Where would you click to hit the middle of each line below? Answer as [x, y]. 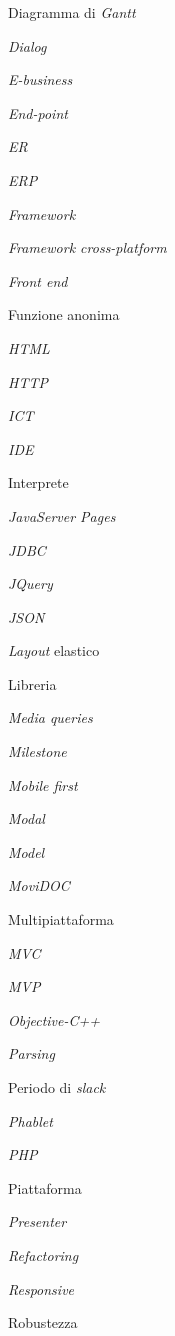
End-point [38, 112]
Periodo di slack [57, 1087]
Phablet [30, 1120]
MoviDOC [39, 885]
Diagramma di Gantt [72, 12]
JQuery [30, 583]
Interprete [38, 482]
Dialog [27, 45]
